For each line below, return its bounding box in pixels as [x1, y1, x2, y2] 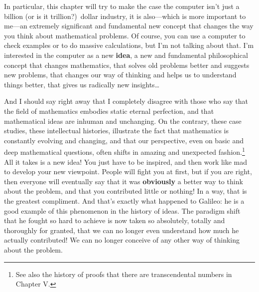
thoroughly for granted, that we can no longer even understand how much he [4, 225, 239, 235]
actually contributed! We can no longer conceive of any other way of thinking [4, 235, 240, 245]
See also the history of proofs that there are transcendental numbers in [15, 269, 232, 279]
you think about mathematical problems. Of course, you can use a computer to [4, 30, 246, 40]
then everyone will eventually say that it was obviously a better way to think [4, 176, 243, 186]
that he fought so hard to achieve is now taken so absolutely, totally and [4, 215, 225, 226]
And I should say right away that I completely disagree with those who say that [4, 96, 249, 106]
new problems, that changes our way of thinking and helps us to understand [4, 69, 237, 80]
